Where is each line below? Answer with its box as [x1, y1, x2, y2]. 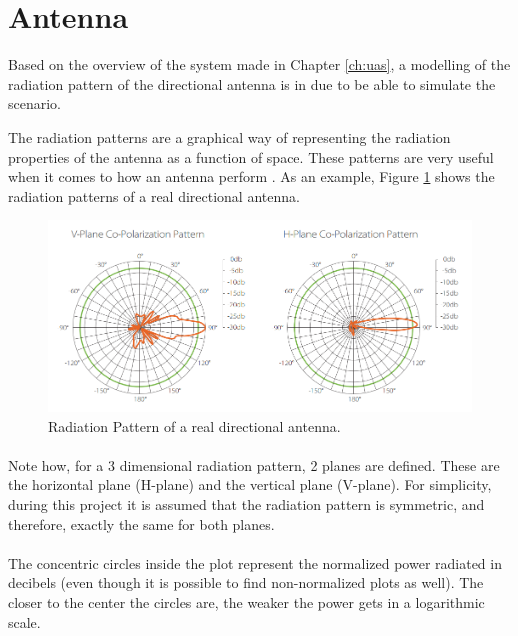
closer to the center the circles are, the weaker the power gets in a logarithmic [8, 592, 485, 613]
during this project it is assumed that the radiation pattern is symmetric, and [8, 494, 485, 515]
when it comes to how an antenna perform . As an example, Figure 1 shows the [8, 166, 495, 187]
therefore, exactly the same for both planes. [8, 513, 275, 534]
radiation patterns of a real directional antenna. [8, 185, 300, 206]
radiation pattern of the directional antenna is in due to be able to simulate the [8, 73, 496, 94]
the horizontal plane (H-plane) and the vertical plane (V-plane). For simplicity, [8, 474, 492, 495]
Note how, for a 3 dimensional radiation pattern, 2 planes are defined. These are [8, 454, 500, 475]
